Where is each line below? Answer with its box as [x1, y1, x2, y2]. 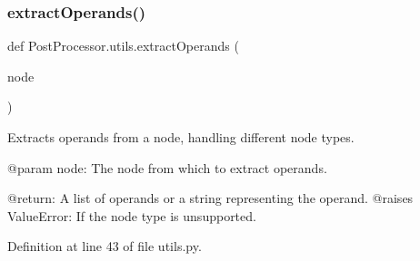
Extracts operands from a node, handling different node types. [7, 128, 355, 146]
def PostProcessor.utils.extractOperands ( [7, 36, 239, 55]
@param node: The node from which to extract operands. [7, 158, 327, 177]
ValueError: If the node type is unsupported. [7, 206, 256, 225]
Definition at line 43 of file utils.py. [7, 237, 202, 256]
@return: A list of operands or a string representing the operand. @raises [7, 188, 414, 208]
